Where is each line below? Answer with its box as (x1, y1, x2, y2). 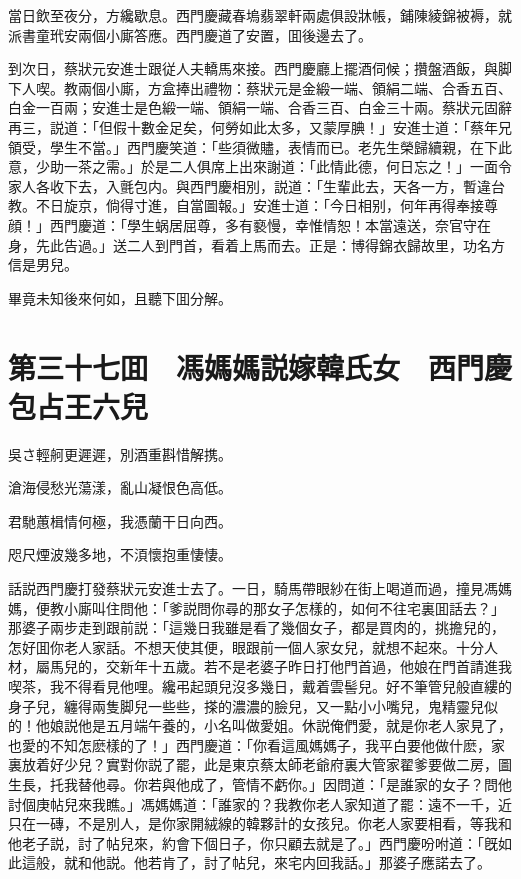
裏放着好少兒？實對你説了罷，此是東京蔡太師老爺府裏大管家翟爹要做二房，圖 (8, 754, 512, 775)
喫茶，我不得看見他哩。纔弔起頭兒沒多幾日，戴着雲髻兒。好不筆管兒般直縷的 (8, 675, 512, 696)
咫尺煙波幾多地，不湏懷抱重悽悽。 (8, 544, 232, 565)
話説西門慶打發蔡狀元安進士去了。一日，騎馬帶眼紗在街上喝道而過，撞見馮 (8, 578, 498, 598)
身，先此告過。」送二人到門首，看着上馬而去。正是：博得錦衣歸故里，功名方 (8, 234, 505, 255)
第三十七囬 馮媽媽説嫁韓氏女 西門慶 (8, 346, 513, 387)
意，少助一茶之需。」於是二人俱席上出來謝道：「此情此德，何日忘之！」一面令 (8, 156, 512, 177)
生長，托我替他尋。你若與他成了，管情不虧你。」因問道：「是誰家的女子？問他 (8, 773, 512, 794)
